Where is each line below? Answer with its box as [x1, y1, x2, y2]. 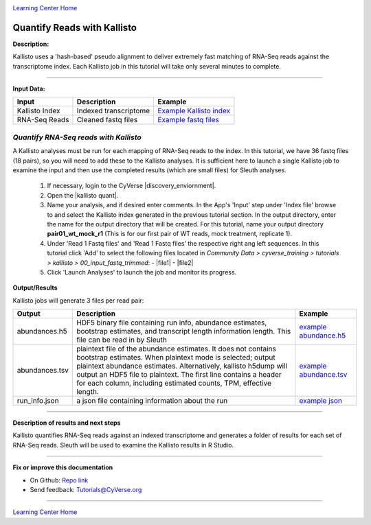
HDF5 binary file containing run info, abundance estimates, [76, 318, 267, 327]
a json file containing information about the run [76, 396, 228, 406]
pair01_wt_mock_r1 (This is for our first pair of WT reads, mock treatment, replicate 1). [47, 230, 292, 238]
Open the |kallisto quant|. [47, 191, 119, 199]
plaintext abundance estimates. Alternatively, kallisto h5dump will [76, 361, 288, 371]
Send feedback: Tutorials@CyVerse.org [30, 486, 142, 494]
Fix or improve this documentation [12, 463, 113, 471]
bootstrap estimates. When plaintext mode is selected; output [76, 353, 276, 362]
